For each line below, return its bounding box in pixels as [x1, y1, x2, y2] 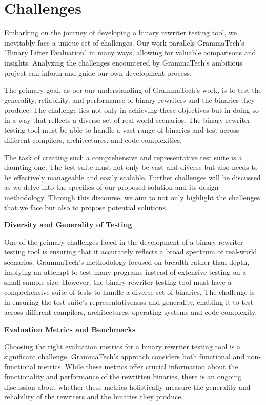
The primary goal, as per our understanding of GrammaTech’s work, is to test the [4, 84, 262, 95]
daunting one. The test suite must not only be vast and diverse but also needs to [4, 162, 258, 173]
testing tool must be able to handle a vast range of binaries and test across [4, 124, 239, 135]
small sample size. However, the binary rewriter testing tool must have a [4, 276, 232, 287]
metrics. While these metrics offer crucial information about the [37, 361, 238, 372]
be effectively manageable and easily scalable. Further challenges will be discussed [4, 172, 261, 182]
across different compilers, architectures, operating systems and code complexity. [4, 306, 257, 317]
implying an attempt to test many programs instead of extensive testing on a [4, 266, 247, 277]
